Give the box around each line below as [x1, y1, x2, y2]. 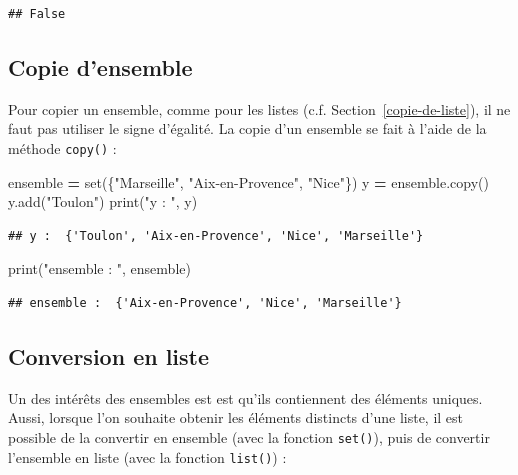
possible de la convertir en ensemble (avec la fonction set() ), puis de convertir [8, 427, 490, 447]
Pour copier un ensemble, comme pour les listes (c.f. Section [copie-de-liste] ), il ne [8, 98, 511, 119]
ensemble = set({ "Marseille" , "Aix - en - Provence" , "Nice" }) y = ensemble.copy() [8, 171, 489, 192]
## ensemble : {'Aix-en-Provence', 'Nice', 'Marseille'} [8, 296, 402, 311]
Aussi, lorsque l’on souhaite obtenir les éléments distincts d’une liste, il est [8, 407, 464, 428]
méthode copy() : [8, 137, 117, 158]
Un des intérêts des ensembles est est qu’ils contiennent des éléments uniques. [8, 387, 483, 408]
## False [8, 7, 66, 21]
